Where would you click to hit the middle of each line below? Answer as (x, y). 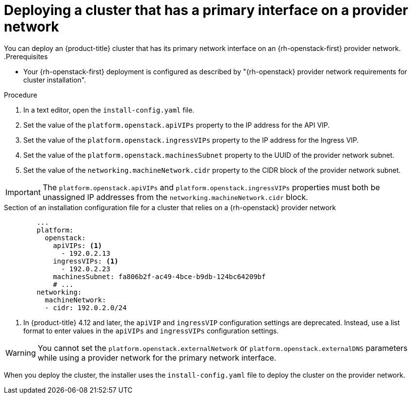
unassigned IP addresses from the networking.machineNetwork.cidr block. (175, 197)
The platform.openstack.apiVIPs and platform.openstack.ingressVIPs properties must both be (211, 187)
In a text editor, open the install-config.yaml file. (109, 110)
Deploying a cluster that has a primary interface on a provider (206, 10)
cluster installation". (55, 80)
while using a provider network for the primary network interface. (157, 357)
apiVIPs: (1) (78, 245)
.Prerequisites (26, 56)
